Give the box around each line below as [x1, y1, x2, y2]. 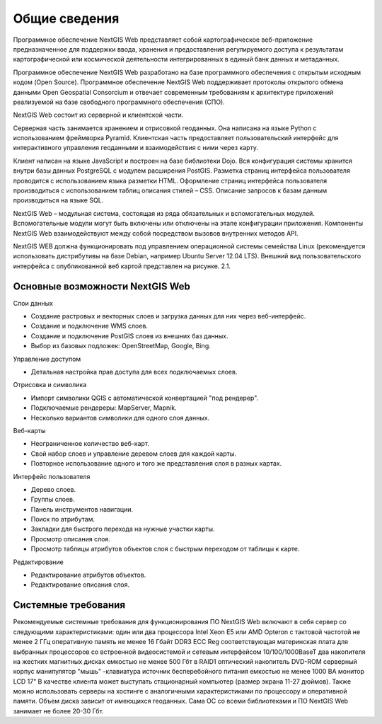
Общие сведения [13, 11, 120, 26]
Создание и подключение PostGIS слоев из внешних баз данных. [30, 331, 228, 340]
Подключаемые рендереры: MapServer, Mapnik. [30, 403, 177, 412]
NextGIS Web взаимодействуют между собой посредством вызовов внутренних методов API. [13, 229, 299, 237]
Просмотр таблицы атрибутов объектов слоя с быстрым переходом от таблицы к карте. [30, 545, 300, 553]
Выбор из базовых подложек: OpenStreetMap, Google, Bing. [30, 342, 212, 350]
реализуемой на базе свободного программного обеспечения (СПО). [13, 98, 226, 106]
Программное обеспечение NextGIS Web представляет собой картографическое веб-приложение [13, 35, 313, 44]
